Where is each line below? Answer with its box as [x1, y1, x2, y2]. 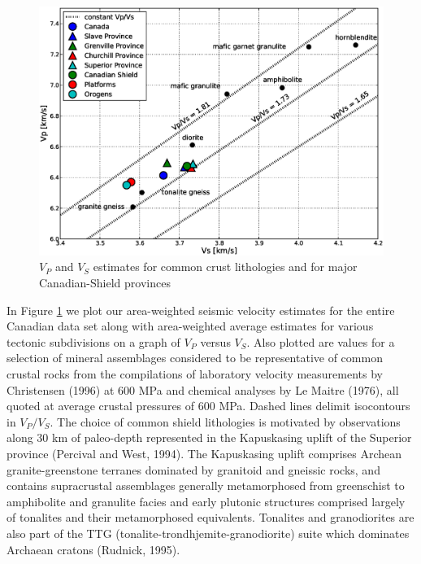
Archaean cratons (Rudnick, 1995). [7, 540, 180, 557]
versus [200, 333, 231, 350]
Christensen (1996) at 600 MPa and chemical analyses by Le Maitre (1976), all [7, 381, 399, 398]
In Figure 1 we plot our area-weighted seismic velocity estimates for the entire [7, 301, 395, 318]
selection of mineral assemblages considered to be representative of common [7, 349, 383, 366]
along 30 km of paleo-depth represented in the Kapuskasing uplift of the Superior [7, 429, 412, 446]
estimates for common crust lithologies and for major [93, 258, 358, 275]
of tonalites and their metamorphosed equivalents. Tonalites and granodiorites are [7, 509, 414, 526]
